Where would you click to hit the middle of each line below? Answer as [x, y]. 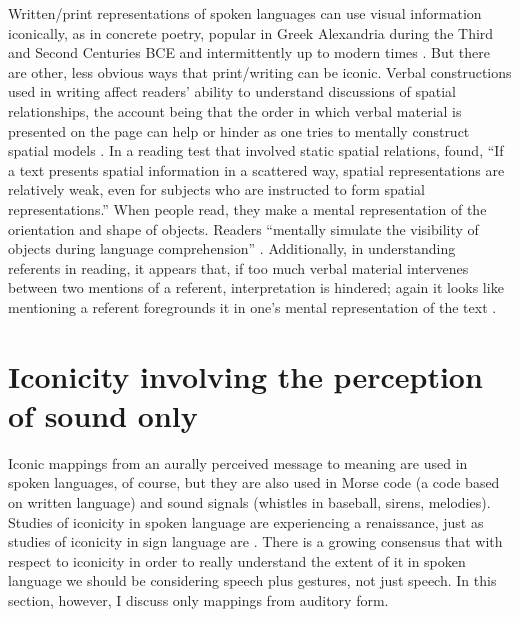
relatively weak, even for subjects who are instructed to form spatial [216, 189]
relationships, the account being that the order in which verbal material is [235, 110]
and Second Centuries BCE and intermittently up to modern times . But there [249, 52]
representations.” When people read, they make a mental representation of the [247, 208]
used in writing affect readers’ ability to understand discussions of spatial [232, 91]
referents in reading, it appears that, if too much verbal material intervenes [238, 267]
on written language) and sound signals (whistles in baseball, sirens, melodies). [249, 502]
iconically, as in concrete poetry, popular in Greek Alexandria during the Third [251, 32]
